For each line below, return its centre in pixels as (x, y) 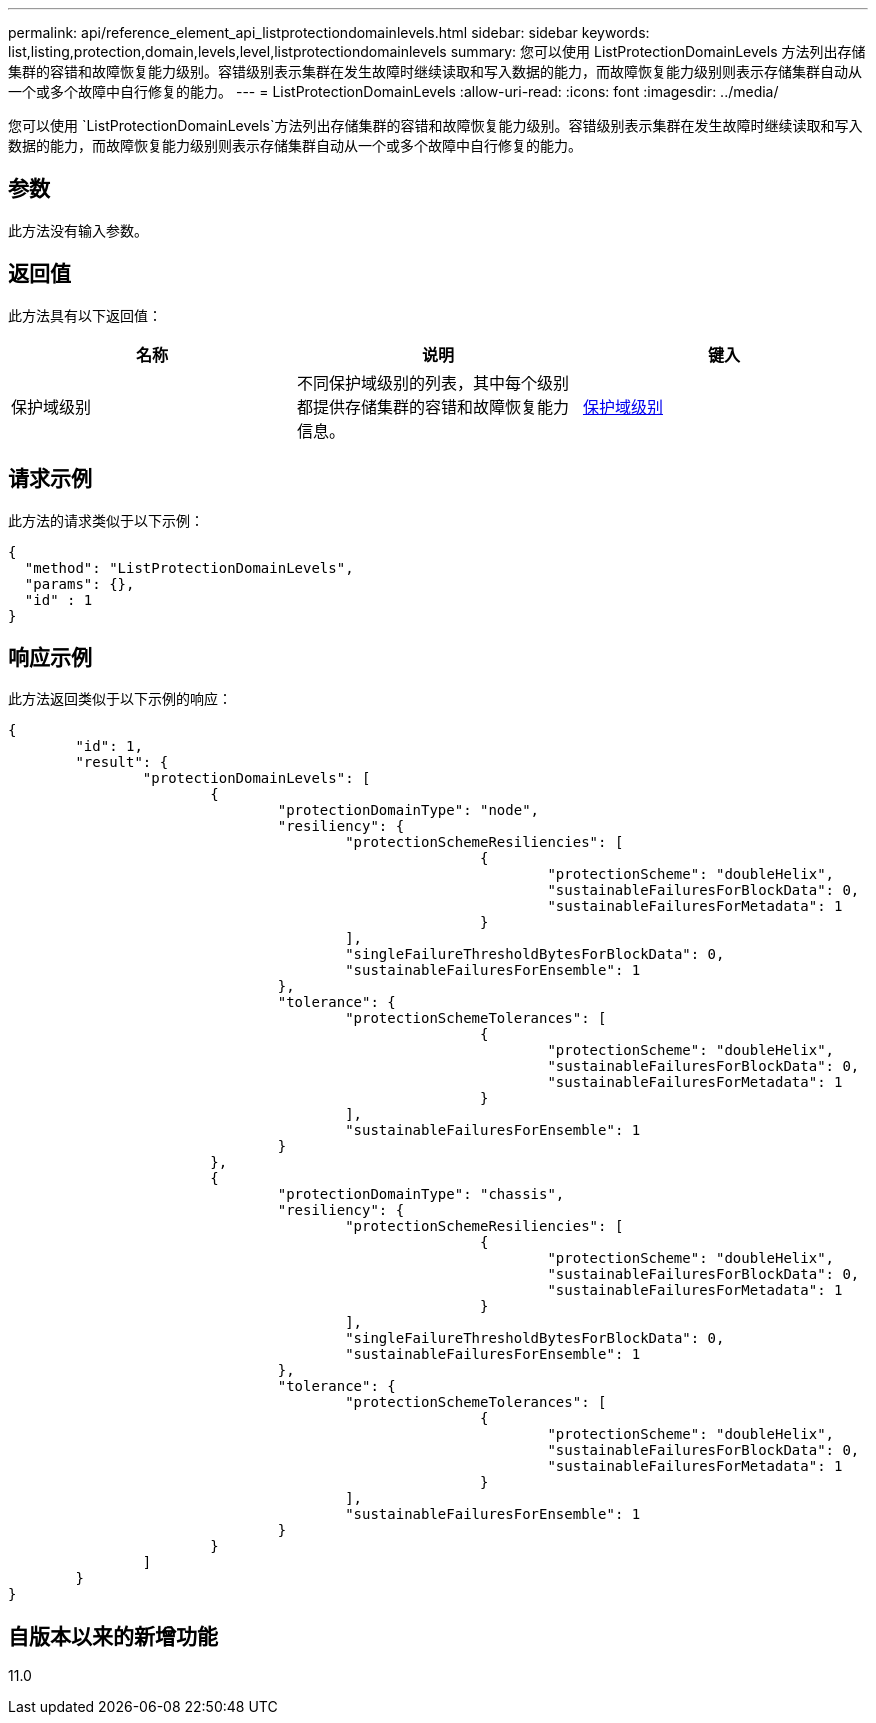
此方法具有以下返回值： (85, 315)
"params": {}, (79, 583)
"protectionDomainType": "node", (408, 810)
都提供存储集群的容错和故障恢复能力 (432, 406)
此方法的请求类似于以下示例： (106, 520)
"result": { (122, 762)
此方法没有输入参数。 (78, 230)
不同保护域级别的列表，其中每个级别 (432, 382)
